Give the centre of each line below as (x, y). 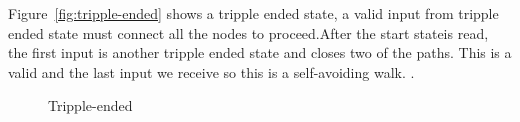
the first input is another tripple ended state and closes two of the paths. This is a (260, 52)
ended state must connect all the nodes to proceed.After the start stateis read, (248, 32)
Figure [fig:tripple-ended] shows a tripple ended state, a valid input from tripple (253, 13)
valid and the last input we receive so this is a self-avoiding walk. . (211, 71)
